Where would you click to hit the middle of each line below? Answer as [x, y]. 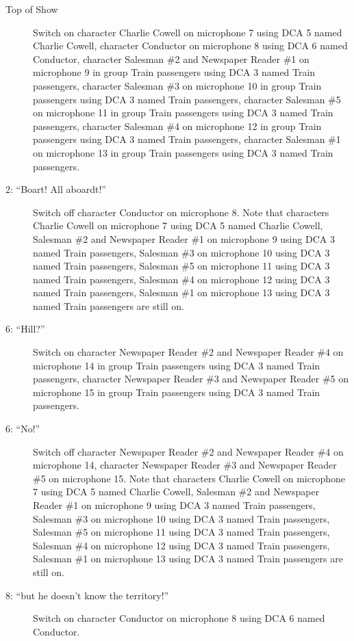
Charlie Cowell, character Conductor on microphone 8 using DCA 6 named [190, 45]
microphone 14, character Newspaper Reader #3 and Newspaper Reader [185, 465]
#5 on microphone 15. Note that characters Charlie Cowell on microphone [189, 478]
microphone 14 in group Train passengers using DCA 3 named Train [177, 365]
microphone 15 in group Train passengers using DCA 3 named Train [177, 392]
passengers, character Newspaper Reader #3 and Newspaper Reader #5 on [191, 379]
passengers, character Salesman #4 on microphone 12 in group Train [177, 126]
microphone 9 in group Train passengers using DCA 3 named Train [174, 72]
